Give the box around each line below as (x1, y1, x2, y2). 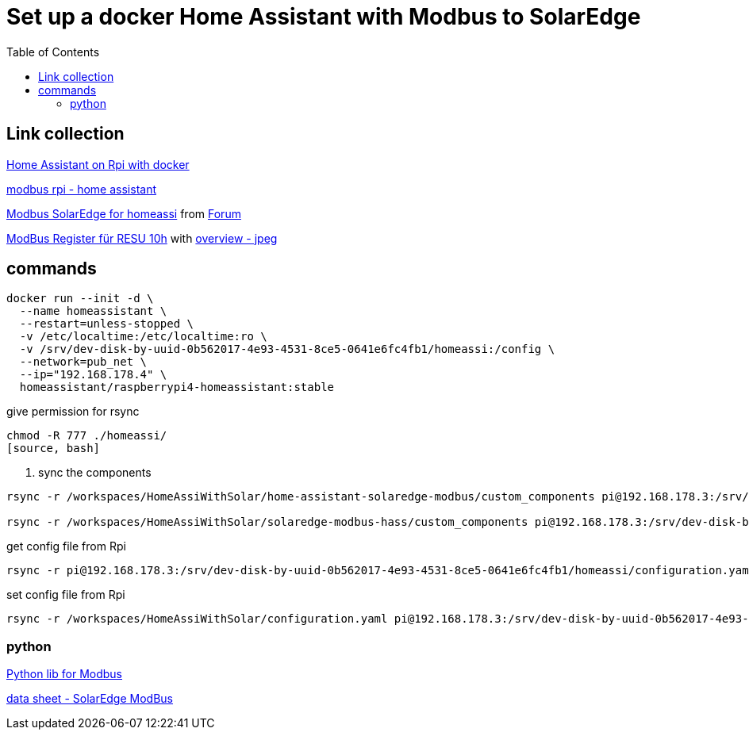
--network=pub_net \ (19, 355, 148, 369)
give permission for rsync (6, 404, 140, 419)
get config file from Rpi (6, 539, 126, 554)
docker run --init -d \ (6, 292, 154, 305)
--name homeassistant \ (19, 305, 167, 318)
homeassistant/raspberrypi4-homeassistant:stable (19, 381, 335, 394)
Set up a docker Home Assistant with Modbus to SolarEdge (6, 3, 641, 30)
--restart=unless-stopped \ (19, 317, 194, 331)
